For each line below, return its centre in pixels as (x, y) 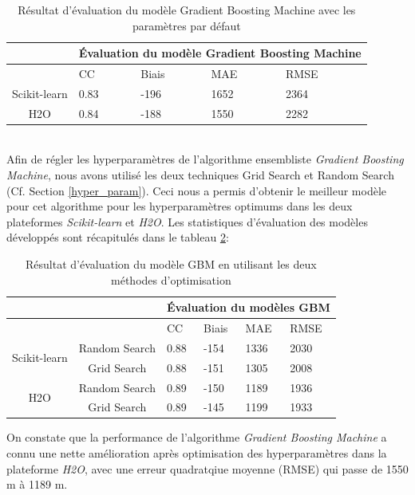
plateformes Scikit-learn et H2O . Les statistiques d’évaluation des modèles (187, 221)
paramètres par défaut (186, 25)
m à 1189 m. (37, 484)
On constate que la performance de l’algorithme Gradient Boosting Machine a (197, 437)
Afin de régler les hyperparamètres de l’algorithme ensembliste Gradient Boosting (205, 159)
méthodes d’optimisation (171, 279)
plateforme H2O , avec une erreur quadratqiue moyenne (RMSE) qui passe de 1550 (207, 468)
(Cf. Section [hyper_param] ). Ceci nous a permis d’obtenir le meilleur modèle (196, 190)
